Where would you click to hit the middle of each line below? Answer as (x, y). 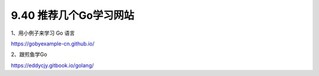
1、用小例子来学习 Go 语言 (43, 33)
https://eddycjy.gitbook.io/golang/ (52, 65)
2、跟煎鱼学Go (29, 54)
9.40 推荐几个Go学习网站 (73, 15)
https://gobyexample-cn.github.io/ (53, 44)
